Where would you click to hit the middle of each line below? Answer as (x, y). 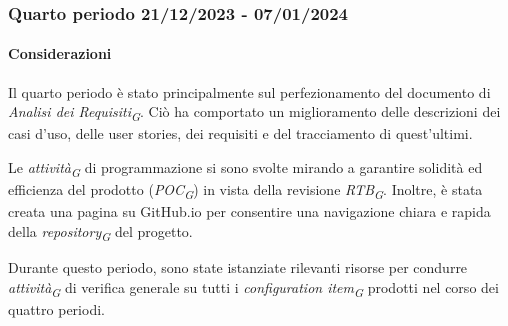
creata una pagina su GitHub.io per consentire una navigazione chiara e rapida (249, 211)
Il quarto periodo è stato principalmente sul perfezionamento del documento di (249, 91)
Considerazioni (60, 53)
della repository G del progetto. (100, 232)
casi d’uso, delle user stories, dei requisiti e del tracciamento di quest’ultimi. (240, 133)
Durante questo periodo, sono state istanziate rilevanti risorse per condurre (238, 266)
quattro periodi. (56, 308)
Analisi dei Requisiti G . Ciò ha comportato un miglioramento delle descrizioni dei (254, 113)
